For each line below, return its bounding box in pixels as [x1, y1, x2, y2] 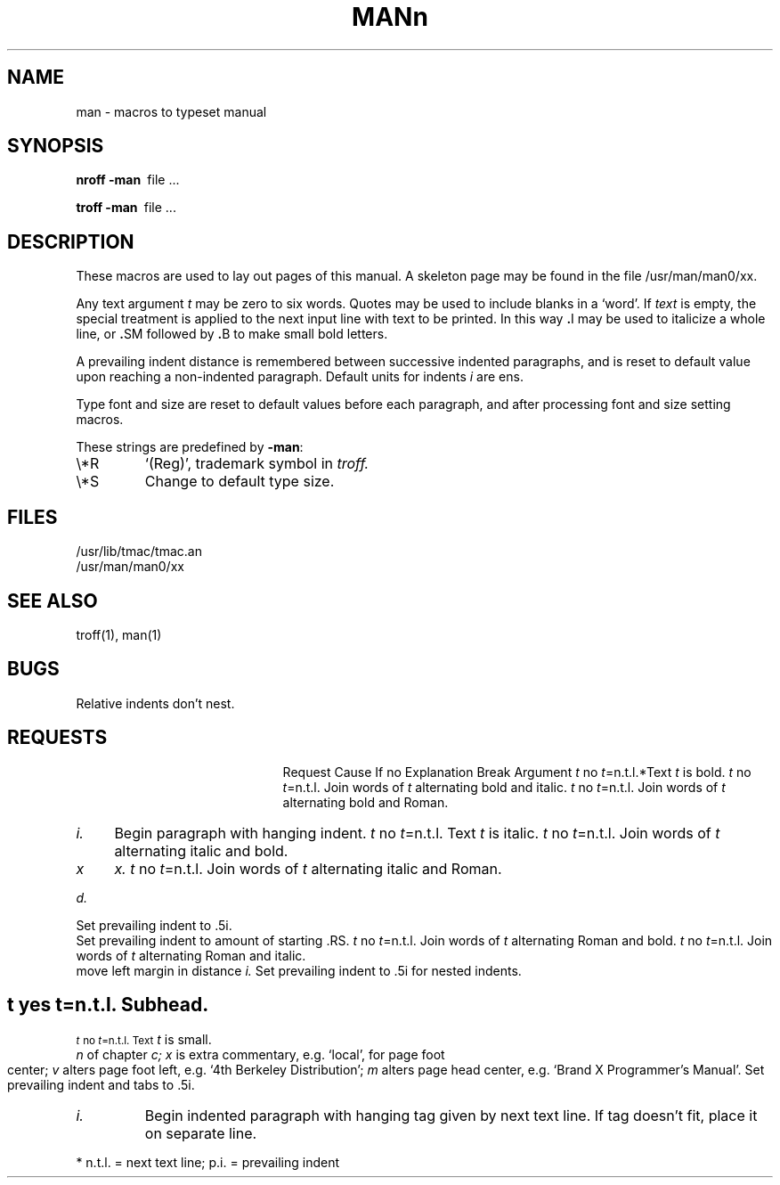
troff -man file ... [76, 200, 176, 216]
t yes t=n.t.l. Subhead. [7, 993, 209, 1017]
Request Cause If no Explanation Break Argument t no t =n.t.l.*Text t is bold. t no [282, 764, 752, 780]
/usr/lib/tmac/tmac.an [76, 543, 202, 560]
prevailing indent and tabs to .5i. [7, 1076, 195, 1092]
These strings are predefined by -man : [76, 439, 304, 455]
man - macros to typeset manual [76, 103, 267, 119]
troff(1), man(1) [76, 626, 162, 642]
